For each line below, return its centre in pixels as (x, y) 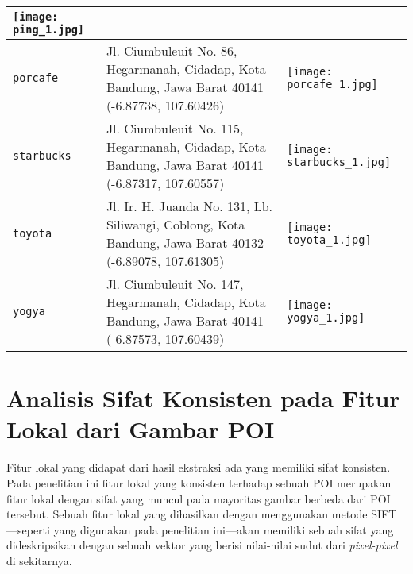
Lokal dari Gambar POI (141, 429)
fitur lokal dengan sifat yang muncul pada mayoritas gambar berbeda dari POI (199, 498)
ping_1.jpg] (49, 29)
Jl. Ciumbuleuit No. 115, (175, 128)
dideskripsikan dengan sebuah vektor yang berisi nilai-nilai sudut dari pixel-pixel (202, 545)
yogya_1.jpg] (326, 318)
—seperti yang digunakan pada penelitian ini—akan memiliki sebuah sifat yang (200, 529)
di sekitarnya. (39, 560)
